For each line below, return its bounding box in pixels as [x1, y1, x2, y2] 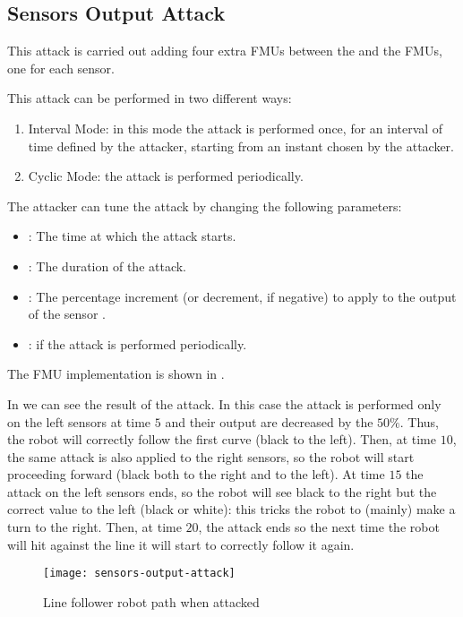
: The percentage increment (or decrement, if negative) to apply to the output [28, 287, 457, 305]
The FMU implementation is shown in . [7, 364, 225, 383]
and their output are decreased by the [165, 412, 373, 431]
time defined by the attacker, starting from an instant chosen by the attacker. [28, 136, 454, 155]
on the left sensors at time [7, 412, 151, 431]
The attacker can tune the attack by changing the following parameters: [7, 196, 402, 215]
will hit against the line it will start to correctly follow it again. [7, 535, 355, 553]
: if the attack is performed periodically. [28, 334, 247, 353]
